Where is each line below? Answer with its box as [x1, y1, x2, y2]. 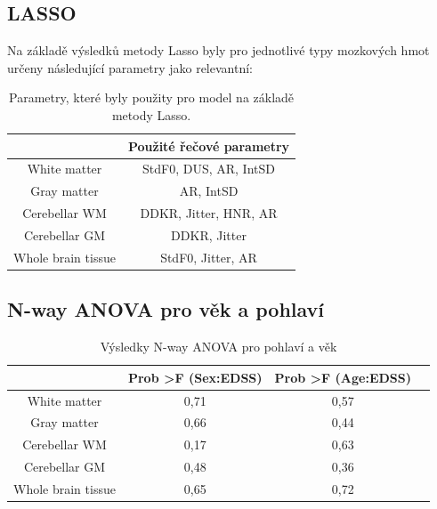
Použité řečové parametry [127, 136, 290, 155]
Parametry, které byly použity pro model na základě [9, 88, 295, 107]
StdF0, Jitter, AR [160, 247, 257, 266]
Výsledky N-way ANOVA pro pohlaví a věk [100, 337, 337, 356]
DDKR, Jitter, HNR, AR [140, 204, 278, 222]
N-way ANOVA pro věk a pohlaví [7, 295, 325, 323]
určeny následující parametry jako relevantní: [7, 58, 253, 77]
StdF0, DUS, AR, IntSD [142, 159, 275, 178]
